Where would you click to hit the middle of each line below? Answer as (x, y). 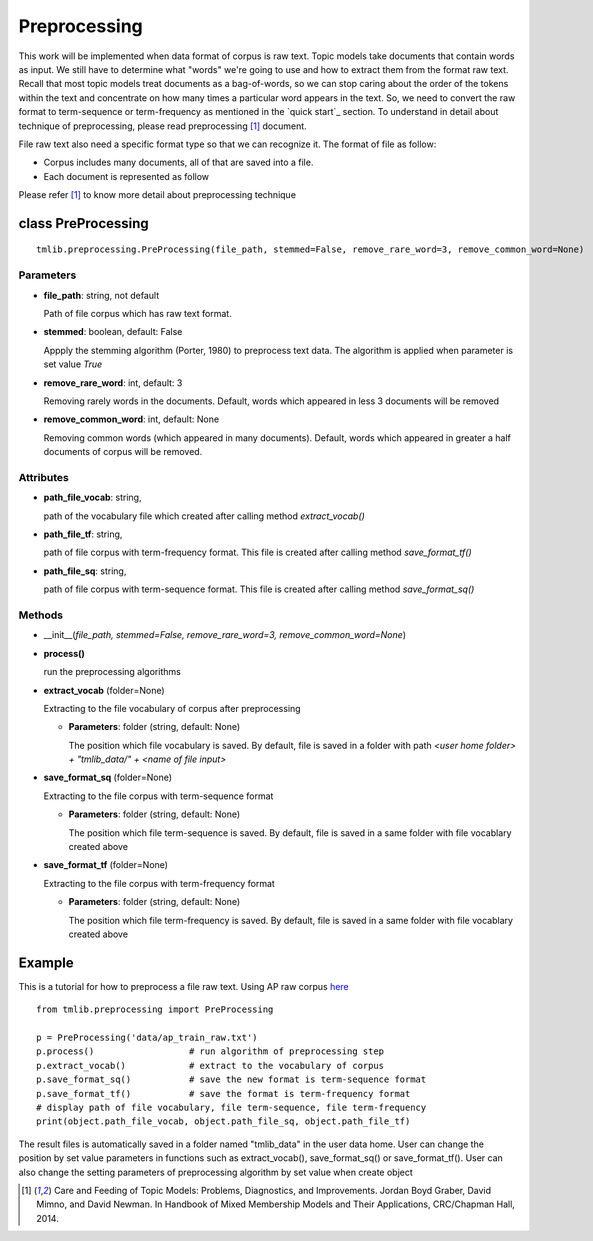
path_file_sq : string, (85, 571)
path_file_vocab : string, (92, 497)
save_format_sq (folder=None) (108, 777)
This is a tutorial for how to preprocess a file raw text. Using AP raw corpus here (183, 986)
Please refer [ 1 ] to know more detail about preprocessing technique (157, 195)
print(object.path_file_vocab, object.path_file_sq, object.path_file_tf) (223, 1121)
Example (46, 962)
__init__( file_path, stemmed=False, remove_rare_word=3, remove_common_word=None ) (225, 635)
